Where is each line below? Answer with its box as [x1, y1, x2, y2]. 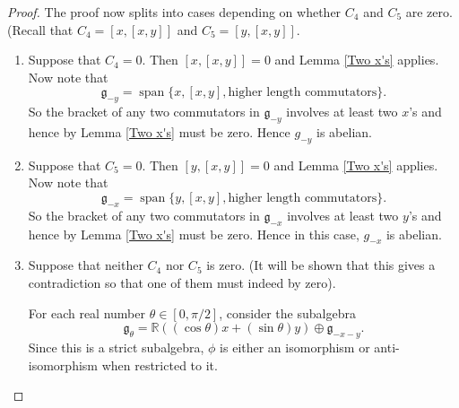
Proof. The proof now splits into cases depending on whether [7, 3, 342, 21]
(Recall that [7, 20, 74, 39]
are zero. [405, 3, 453, 21]
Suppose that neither [28, 256, 143, 274]
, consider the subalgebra [219, 303, 356, 322]
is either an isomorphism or [220, 337, 370, 356]
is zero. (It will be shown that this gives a [206, 256, 436, 274]
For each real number [28, 303, 145, 322]
